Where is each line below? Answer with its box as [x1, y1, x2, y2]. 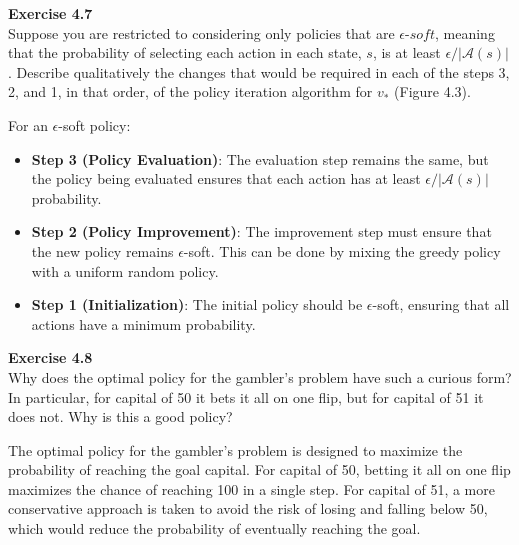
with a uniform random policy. [31, 260, 219, 281]
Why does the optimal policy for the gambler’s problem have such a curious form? [8, 366, 512, 387]
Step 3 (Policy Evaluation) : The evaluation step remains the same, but [31, 148, 489, 169]
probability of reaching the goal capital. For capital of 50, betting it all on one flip [8, 459, 511, 480]
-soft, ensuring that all [372, 294, 510, 315]
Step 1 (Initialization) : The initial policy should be [31, 294, 363, 315]
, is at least [372, 42, 441, 63]
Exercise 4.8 [8, 347, 93, 368]
